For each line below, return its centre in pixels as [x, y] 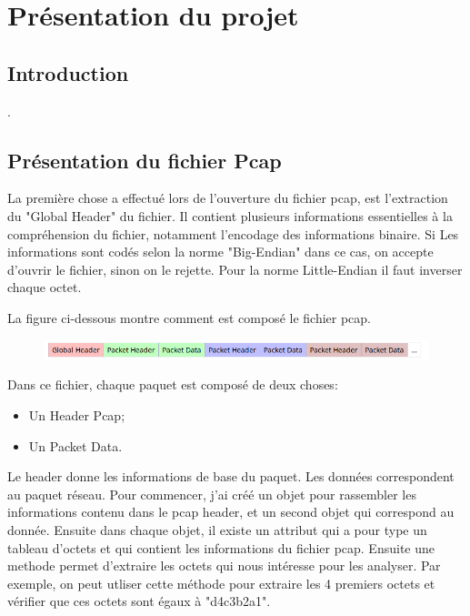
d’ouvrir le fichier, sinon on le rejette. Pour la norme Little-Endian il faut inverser [235, 269]
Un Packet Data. [75, 445]
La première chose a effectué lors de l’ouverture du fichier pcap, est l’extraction [228, 198]
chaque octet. [45, 287]
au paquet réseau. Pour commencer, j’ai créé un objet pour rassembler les [212, 494]
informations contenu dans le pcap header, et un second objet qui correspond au [231, 512]
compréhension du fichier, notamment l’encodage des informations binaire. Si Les [233, 233]
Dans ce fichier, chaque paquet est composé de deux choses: [173, 384]
